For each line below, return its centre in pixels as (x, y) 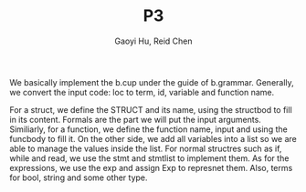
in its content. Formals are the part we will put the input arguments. (136, 119)
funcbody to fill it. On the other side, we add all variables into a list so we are (153, 138)
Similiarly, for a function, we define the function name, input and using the (148, 129)
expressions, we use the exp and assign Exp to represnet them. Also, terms (151, 167)
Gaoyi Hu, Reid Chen (153, 41)
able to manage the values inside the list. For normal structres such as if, (146, 148)
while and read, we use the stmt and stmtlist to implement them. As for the (149, 158)
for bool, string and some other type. (79, 177)
